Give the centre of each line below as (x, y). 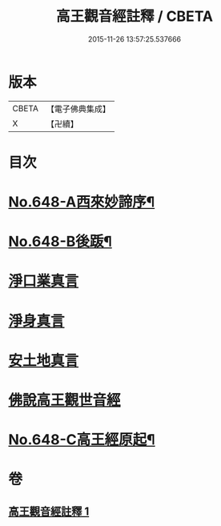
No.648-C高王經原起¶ (82, 440)
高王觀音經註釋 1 (49, 511)
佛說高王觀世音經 (65, 400)
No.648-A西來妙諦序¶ (82, 202)
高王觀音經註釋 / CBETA (135, 16)
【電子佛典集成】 (78, 109)
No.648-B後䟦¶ (60, 242)
